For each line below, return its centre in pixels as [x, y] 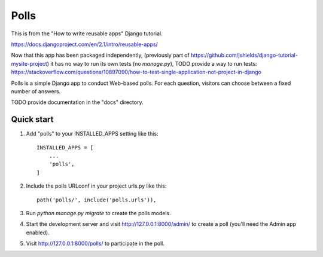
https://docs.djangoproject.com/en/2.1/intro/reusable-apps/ [84, 44]
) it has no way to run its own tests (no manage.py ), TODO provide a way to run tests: [152, 63]
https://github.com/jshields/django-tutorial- [244, 55]
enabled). [38, 232]
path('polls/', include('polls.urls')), [97, 200]
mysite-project [29, 63]
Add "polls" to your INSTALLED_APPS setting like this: [92, 134]
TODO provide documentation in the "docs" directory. [77, 102]
